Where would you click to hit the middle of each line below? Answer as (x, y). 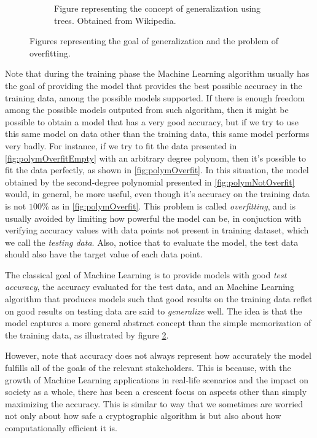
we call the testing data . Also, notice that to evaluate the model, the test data (152, 242)
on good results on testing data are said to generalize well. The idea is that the (154, 311)
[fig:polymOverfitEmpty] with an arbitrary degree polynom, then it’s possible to (155, 158)
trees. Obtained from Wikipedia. (115, 20)
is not (16, 205)
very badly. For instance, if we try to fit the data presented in (121, 145)
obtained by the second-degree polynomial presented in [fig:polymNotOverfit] (150, 182)
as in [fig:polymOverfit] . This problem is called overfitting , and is (174, 205)
